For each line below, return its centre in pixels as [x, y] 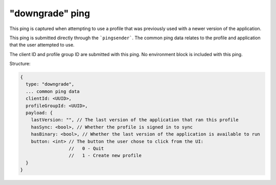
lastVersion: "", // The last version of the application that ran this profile [135, 120]
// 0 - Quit [86, 149]
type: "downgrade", [50, 84]
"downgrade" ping [50, 13]
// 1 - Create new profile [105, 156]
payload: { [39, 113]
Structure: [20, 64]
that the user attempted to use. [42, 45]
